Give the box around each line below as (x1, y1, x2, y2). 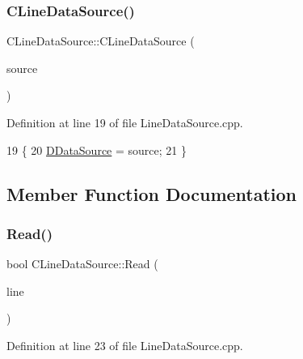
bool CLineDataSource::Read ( (6, 255, 158, 272)
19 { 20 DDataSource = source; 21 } (6, 141, 187, 158)
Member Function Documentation (6, 181, 297, 206)
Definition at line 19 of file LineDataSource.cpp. (6, 114, 243, 130)
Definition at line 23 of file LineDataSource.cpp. (6, 336, 243, 353)
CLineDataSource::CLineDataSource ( (6, 32, 195, 49)
